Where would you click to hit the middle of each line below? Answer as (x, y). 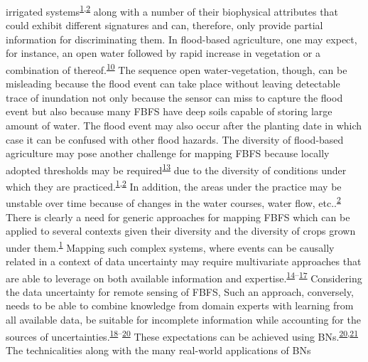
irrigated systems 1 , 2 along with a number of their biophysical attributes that (172, 10)
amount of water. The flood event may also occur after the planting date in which (184, 126)
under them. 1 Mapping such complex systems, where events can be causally (170, 246)
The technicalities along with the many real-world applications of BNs (158, 350)
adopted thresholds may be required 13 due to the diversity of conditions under (176, 169)
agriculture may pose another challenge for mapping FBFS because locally (168, 153)
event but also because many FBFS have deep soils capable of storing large (169, 111)
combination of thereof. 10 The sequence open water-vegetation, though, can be (177, 69)
